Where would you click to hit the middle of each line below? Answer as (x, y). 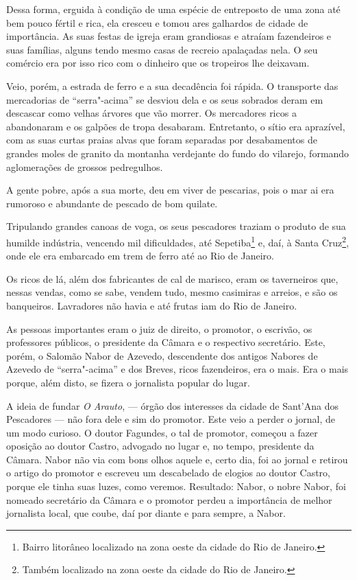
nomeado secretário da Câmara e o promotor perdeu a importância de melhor (169, 499)
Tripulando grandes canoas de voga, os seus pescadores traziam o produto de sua (176, 226)
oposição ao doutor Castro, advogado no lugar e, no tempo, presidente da (160, 446)
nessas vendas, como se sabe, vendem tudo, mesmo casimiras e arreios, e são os (172, 292)
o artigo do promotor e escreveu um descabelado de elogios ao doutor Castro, (169, 473)
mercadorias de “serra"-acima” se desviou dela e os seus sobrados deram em (165, 99)
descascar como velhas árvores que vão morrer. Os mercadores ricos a (151, 113)
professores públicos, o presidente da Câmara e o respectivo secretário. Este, (166, 342)
